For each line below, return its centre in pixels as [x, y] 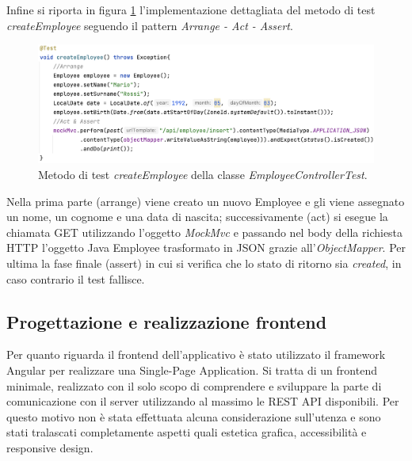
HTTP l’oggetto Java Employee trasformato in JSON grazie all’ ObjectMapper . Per [206, 248]
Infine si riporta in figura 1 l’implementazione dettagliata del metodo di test [191, 10]
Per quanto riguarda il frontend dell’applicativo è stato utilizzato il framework [196, 354]
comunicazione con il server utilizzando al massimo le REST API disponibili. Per [203, 401]
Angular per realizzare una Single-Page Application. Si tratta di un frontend [192, 370]
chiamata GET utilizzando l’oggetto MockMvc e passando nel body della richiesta [205, 232]
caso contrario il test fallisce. [76, 278]
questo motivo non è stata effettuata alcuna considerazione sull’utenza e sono [194, 416]
